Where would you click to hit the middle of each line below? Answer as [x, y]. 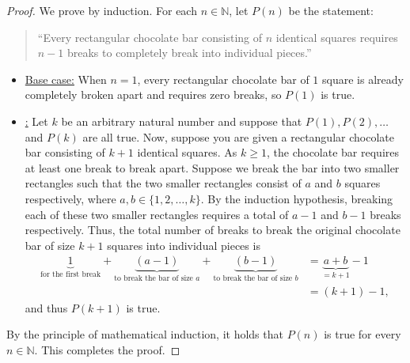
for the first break [71, 275]
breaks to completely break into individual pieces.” [189, 53]
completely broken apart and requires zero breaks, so [153, 95]
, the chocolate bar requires [332, 152]
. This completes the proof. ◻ [107, 350]
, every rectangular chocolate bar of [223, 79]
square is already [363, 79]
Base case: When [66, 79]
